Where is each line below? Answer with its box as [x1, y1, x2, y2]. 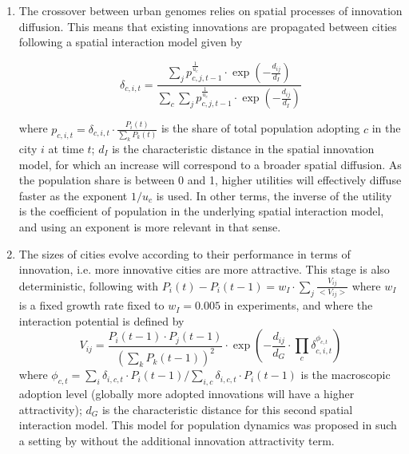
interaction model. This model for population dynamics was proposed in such [18, 416, 397, 433]
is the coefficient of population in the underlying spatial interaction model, [18, 203, 384, 219]
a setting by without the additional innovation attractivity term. [18, 432, 335, 448]
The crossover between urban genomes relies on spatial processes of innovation [18, 2, 403, 18]
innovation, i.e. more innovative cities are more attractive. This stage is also [18, 261, 390, 278]
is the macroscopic [300, 366, 391, 383]
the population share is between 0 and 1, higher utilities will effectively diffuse [18, 172, 402, 188]
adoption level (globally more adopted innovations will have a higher [18, 385, 355, 402]
